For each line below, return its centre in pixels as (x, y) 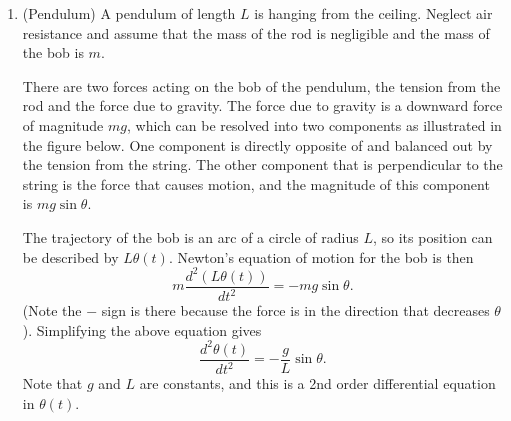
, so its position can (432, 236)
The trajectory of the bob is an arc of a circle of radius (190, 236)
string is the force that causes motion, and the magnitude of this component (256, 183)
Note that (52, 383)
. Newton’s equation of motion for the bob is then (321, 256)
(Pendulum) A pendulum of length (129, 13)
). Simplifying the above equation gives (142, 329)
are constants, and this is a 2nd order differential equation (317, 383)
